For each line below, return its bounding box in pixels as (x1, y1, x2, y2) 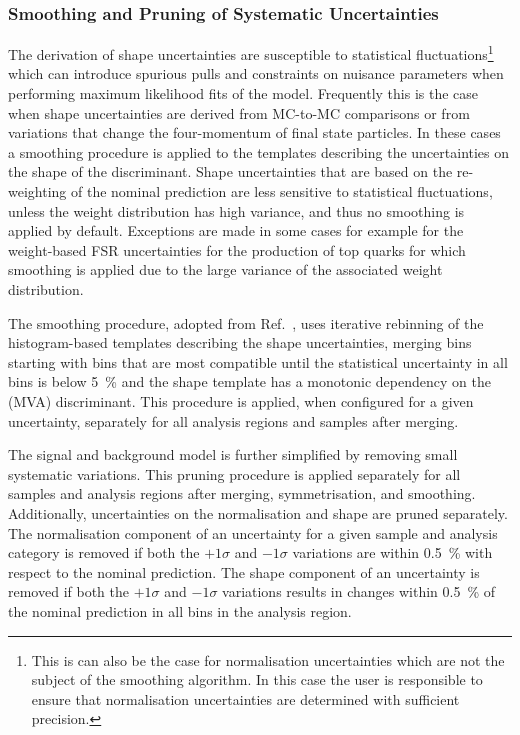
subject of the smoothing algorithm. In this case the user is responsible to (31, 669, 483, 690)
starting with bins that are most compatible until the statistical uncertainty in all (8, 351, 508, 372)
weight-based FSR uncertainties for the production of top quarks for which (8, 239, 466, 260)
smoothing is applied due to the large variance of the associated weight (8, 259, 443, 280)
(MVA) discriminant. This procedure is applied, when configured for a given (8, 390, 474, 411)
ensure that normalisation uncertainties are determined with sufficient (31, 688, 460, 709)
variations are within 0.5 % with (292, 542, 493, 563)
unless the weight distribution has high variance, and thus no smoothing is (8, 200, 465, 221)
